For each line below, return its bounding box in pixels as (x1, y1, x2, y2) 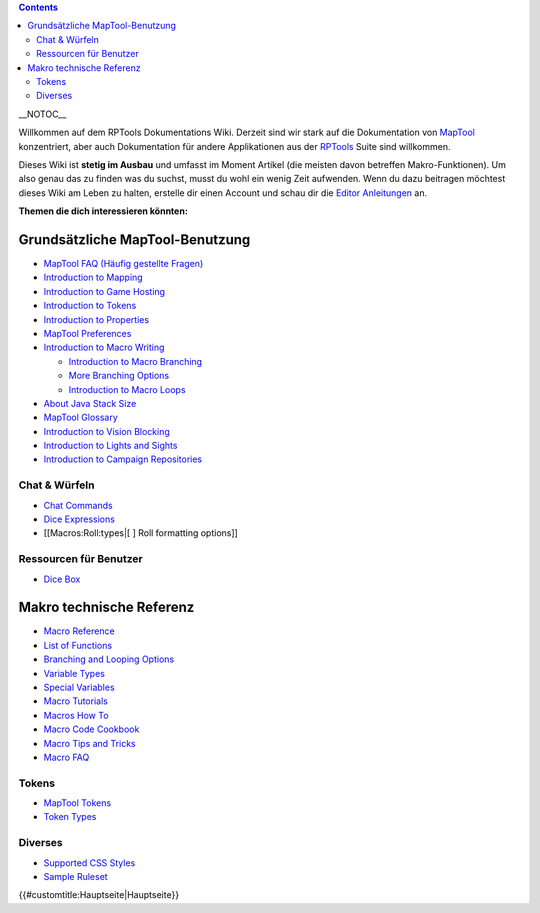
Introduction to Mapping (43, 271, 144, 284)
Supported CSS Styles (43, 856, 136, 869)
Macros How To (43, 709, 109, 721)
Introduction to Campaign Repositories (43, 453, 203, 465)
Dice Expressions (43, 513, 115, 525)
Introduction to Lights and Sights (43, 440, 178, 452)
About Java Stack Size (43, 397, 137, 409)
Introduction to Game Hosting (43, 285, 165, 297)
